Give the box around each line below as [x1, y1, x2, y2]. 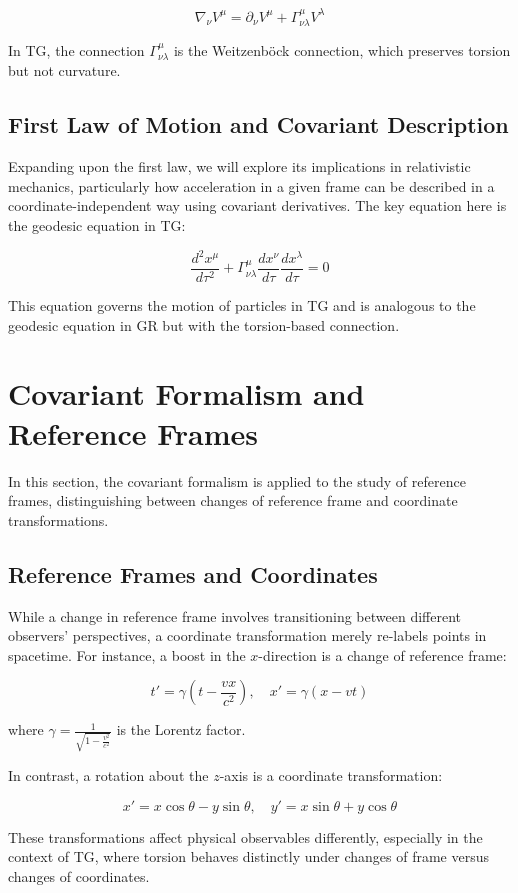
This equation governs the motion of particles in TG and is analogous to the [8, 295, 476, 316]
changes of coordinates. [8, 865, 150, 886]
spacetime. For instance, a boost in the [8, 644, 246, 665]
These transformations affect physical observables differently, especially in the [8, 826, 483, 847]
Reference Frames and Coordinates [8, 558, 378, 589]
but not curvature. [8, 60, 121, 81]
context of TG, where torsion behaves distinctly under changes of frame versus [8, 846, 490, 867]
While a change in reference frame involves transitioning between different [8, 605, 461, 626]
